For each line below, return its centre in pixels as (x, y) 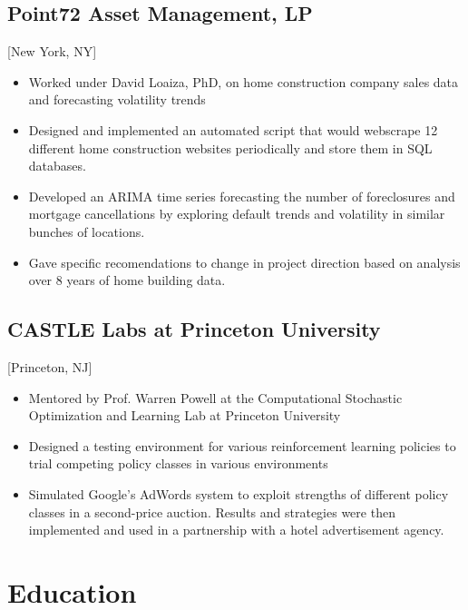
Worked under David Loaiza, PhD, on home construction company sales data (244, 81)
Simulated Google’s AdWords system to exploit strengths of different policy (239, 493)
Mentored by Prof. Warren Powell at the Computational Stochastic (215, 397)
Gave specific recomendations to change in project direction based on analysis (244, 262)
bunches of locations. (87, 231)
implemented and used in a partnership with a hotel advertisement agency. (236, 530)
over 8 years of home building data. (127, 280)
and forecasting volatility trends (117, 99)
